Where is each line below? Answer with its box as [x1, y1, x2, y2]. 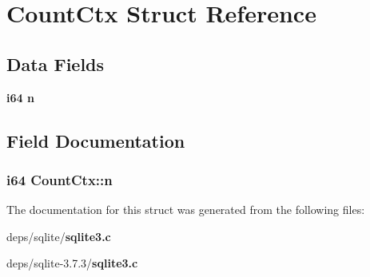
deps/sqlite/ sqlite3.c [6, 228, 111, 244]
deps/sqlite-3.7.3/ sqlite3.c [6, 255, 138, 271]
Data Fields [6, 51, 105, 76]
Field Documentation [6, 128, 185, 152]
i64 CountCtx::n [6, 169, 113, 189]
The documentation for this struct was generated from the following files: [6, 201, 365, 218]
